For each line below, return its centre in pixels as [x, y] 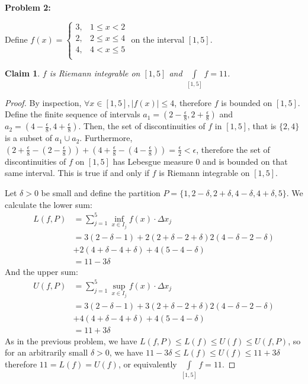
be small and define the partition [101, 192]
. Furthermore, [106, 138]
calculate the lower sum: [49, 204]
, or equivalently [147, 364]
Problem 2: [28, 7]
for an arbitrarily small [46, 352]
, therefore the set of [233, 149]
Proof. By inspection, [43, 102]
